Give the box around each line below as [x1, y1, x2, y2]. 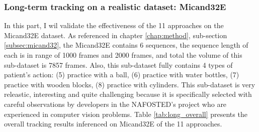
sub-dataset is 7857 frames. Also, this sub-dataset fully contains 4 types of [4, 59, 233, 70]
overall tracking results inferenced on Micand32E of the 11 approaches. [4, 118, 222, 129]
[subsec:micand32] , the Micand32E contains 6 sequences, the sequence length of [4, 40, 248, 50]
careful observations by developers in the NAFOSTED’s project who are [4, 98, 227, 109]
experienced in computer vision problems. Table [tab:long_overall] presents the [4, 108, 247, 119]
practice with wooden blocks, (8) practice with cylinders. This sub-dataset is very [4, 79, 255, 89]
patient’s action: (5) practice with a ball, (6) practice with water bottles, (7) [4, 69, 239, 80]
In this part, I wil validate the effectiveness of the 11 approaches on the [4, 20, 224, 31]
